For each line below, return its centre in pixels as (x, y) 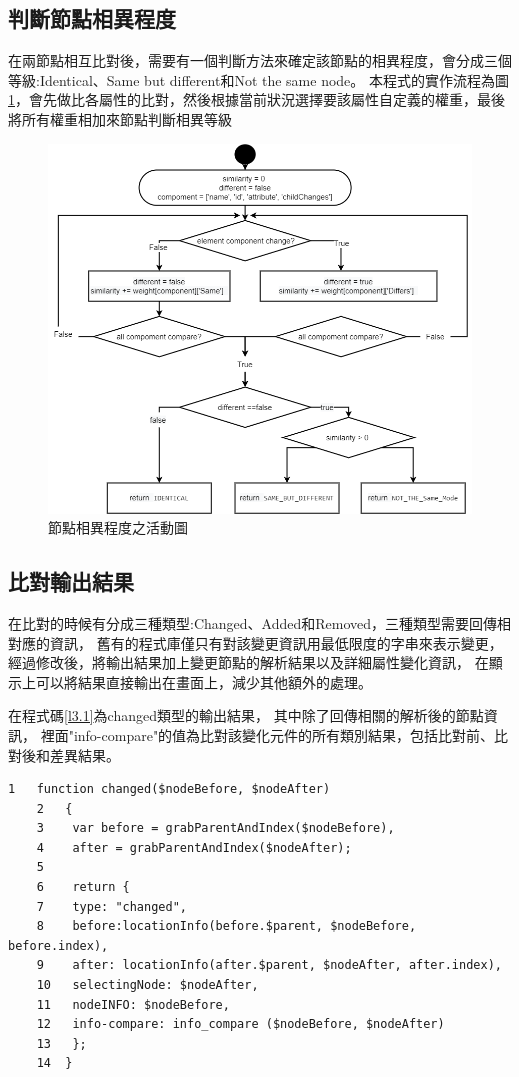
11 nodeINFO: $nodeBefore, (133, 1004)
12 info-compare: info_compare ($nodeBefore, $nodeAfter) (240, 1024)
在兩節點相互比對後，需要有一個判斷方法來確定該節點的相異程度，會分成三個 (260, 60)
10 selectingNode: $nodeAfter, (147, 985)
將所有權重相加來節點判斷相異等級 (120, 118)
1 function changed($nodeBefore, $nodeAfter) (169, 789)
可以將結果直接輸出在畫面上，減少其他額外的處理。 (203, 681)
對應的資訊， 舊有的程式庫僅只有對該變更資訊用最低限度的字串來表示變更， (255, 642)
